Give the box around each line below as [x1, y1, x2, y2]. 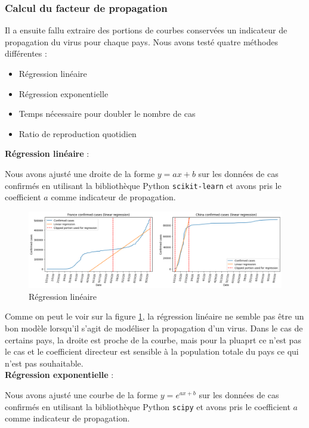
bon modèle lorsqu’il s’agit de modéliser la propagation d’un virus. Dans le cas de [5, 321, 303, 334]
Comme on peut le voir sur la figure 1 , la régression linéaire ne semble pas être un [5, 310, 304, 322]
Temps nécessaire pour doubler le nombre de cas [18, 107, 196, 120]
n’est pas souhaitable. [5, 356, 84, 369]
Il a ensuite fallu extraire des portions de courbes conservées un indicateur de [5, 24, 288, 36]
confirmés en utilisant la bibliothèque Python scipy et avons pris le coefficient [5, 400, 291, 413]
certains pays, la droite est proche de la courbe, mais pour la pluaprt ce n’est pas [5, 333, 301, 346]
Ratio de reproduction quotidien [18, 127, 137, 139]
